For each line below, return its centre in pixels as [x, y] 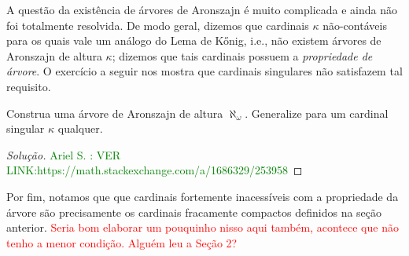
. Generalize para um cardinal [317, 113]
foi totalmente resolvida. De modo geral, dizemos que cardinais [158, 25]
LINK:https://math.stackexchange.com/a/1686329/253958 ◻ [155, 170]
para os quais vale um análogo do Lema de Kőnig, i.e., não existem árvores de [194, 40]
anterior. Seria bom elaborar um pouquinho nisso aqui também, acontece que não [203, 227]
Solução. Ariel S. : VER [64, 154]
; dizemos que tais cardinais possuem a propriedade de [242, 55]
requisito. [29, 86]
